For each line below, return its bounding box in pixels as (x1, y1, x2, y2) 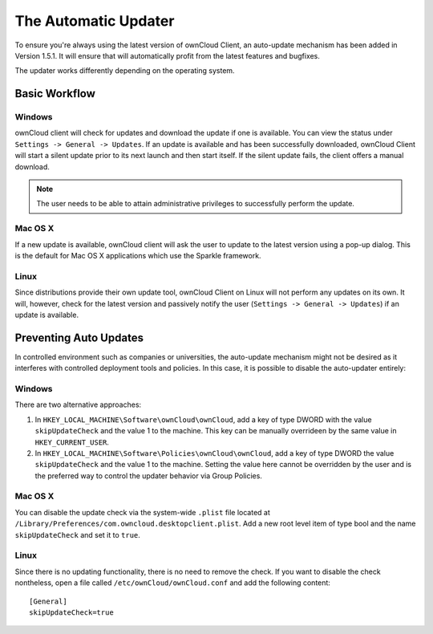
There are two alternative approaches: (14, 400, 142, 409)
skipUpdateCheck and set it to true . (14, 530, 140, 539)
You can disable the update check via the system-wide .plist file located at (14, 507, 270, 517)
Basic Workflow (14, 87, 96, 100)
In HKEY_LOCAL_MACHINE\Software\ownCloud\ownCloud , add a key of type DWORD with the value (34, 414, 372, 425)
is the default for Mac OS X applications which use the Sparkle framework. (14, 250, 261, 260)
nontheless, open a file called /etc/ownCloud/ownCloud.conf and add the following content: (14, 578, 330, 587)
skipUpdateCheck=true (29, 608, 114, 617)
